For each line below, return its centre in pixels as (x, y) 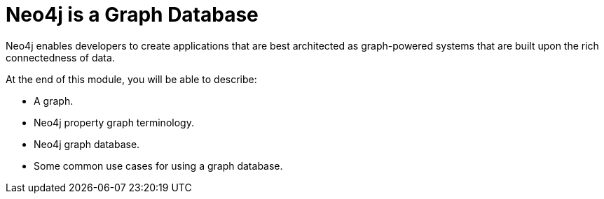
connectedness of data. (60, 57)
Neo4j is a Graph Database (132, 15)
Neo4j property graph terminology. (114, 122)
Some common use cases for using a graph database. (158, 165)
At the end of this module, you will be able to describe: (131, 79)
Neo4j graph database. (87, 144)
